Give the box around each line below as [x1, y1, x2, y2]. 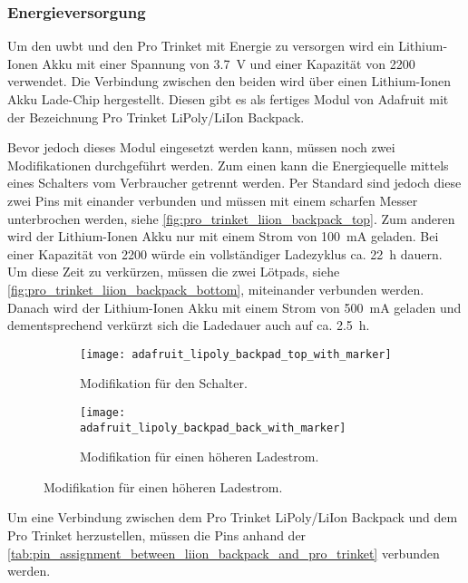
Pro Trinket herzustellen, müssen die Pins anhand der [7, 526, 307, 545]
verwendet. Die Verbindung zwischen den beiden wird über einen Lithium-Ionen [7, 72, 452, 91]
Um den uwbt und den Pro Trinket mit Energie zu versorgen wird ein [7, 36, 395, 55]
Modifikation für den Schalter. [80, 374, 248, 393]
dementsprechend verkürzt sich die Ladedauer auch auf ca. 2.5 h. [7, 316, 370, 335]
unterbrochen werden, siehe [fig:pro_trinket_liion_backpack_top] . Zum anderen [7, 209, 455, 228]
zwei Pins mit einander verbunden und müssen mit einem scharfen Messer [7, 190, 418, 209]
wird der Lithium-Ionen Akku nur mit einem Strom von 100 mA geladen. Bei [7, 227, 439, 246]
